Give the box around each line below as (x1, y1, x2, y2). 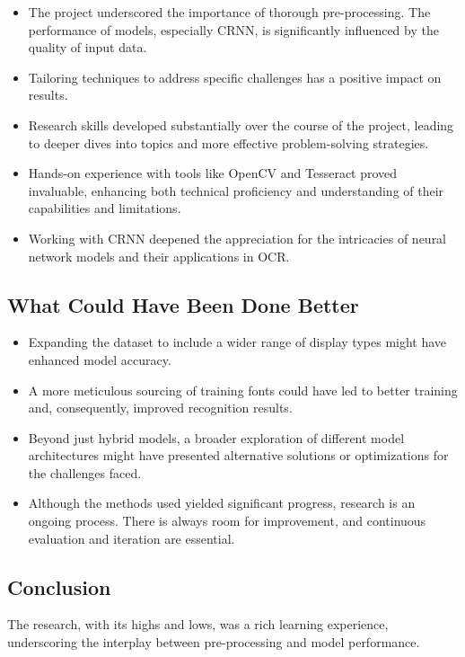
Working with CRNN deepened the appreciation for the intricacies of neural (28, 228, 447, 247)
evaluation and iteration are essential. (28, 528, 235, 547)
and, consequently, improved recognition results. (28, 398, 293, 417)
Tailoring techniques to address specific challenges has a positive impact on (28, 67, 442, 86)
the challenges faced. (28, 463, 142, 482)
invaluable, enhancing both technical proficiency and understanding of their (28, 181, 444, 200)
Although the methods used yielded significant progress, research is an (28, 493, 416, 512)
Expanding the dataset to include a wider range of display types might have (28, 333, 447, 351)
